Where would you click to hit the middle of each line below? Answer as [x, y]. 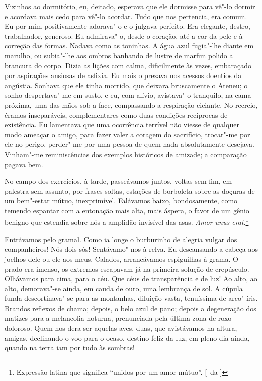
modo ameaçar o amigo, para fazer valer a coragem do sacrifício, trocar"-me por [127, 134]
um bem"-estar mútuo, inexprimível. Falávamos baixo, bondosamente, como [121, 201]
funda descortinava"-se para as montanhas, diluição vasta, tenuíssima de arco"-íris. [131, 298]
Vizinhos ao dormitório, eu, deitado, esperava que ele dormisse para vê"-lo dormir [130, 6]
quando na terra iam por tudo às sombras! [70, 348]
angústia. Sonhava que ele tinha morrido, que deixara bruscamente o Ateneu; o [126, 85]
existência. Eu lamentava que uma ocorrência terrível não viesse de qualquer [122, 125]
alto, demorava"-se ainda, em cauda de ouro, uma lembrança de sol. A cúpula [124, 288]
